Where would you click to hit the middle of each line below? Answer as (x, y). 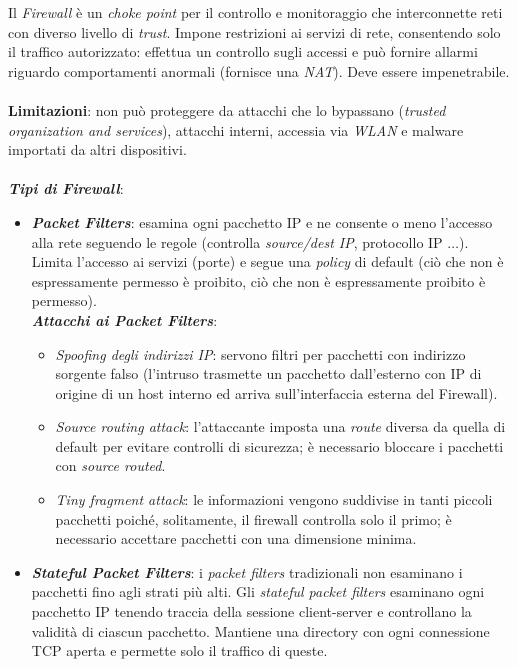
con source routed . (110, 465)
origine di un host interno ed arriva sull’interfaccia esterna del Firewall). (276, 392)
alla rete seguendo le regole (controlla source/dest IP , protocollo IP (237, 241)
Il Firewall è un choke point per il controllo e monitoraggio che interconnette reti (255, 12)
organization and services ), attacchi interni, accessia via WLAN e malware (236, 129)
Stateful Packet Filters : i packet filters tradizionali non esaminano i (247, 571)
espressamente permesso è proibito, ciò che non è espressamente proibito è (258, 280)
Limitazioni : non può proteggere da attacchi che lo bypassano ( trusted (227, 109)
